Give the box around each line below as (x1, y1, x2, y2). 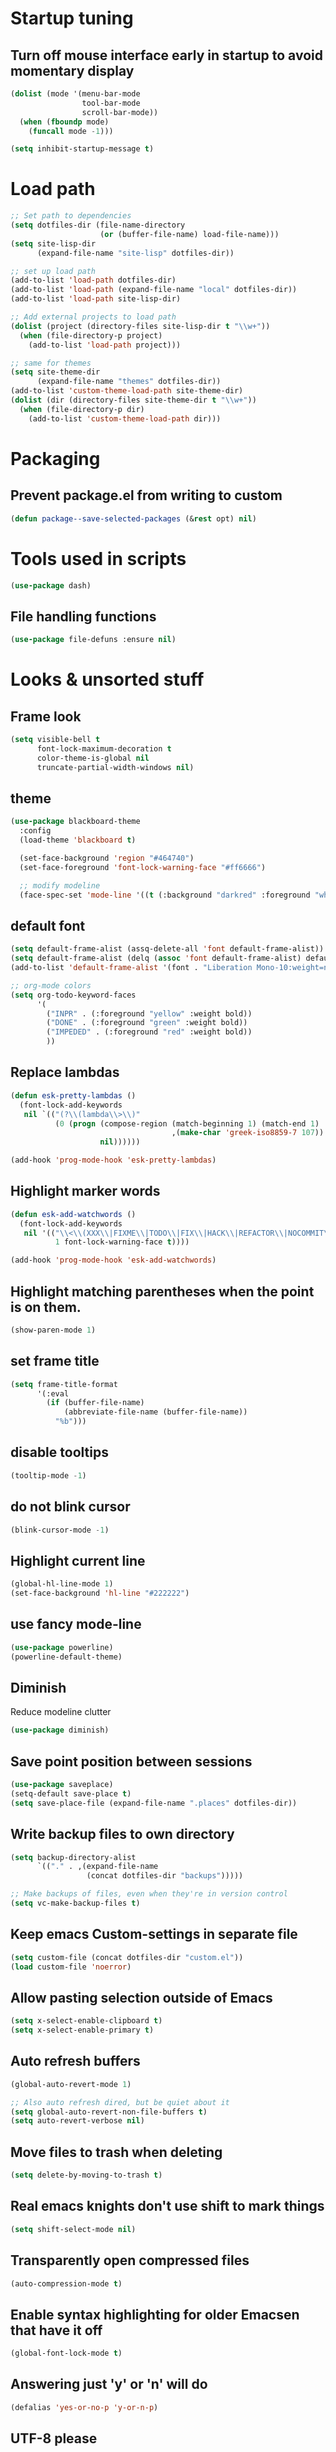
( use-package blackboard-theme (10, 817, 141, 827)
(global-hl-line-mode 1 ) (10, 1579, 114, 1589)
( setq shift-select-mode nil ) (10, 2224, 137, 2234)
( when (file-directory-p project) (19, 330, 163, 341)
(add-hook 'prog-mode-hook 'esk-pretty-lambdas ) (10, 1155, 217, 1166)
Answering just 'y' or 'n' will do (10, 2376, 208, 2393)
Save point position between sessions (10, 1753, 253, 1770)
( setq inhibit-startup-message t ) (10, 144, 155, 154)
